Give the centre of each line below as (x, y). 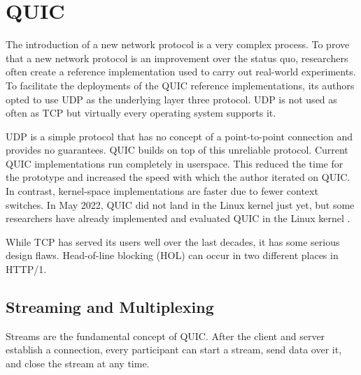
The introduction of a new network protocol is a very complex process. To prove (178, 44)
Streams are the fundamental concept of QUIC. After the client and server (165, 336)
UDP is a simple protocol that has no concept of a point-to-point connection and (179, 136)
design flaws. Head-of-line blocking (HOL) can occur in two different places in (172, 255)
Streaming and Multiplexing (110, 307)
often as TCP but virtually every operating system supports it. (141, 113)
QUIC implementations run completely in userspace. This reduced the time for (175, 163)
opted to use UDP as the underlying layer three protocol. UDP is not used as (171, 99)
